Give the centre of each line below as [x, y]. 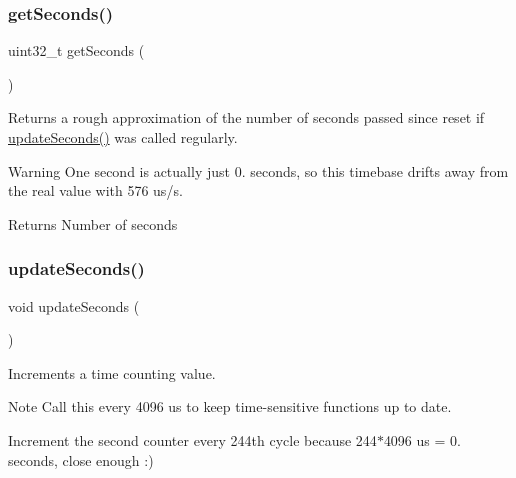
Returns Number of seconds [93, 223]
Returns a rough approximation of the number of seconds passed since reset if [246, 117]
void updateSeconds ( [74, 305]
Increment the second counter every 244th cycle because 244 [192, 439]
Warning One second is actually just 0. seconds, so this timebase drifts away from [258, 170]
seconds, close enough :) [81, 459]
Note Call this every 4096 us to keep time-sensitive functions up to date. [230, 406]
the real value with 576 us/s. [95, 190]
